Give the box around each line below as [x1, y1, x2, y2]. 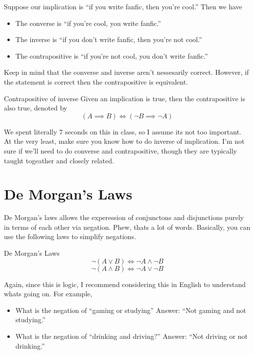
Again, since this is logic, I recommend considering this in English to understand [4, 279, 246, 289]
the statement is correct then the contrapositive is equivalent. [4, 76, 188, 87]
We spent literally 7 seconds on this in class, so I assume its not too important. [4, 126, 241, 136]
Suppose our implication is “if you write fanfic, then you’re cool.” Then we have [4, 1, 242, 11]
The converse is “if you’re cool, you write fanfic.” [15, 18, 161, 28]
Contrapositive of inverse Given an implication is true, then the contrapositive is [4, 93, 245, 103]
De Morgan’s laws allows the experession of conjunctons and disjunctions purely [4, 212, 244, 222]
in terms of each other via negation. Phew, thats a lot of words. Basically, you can [4, 221, 251, 232]
